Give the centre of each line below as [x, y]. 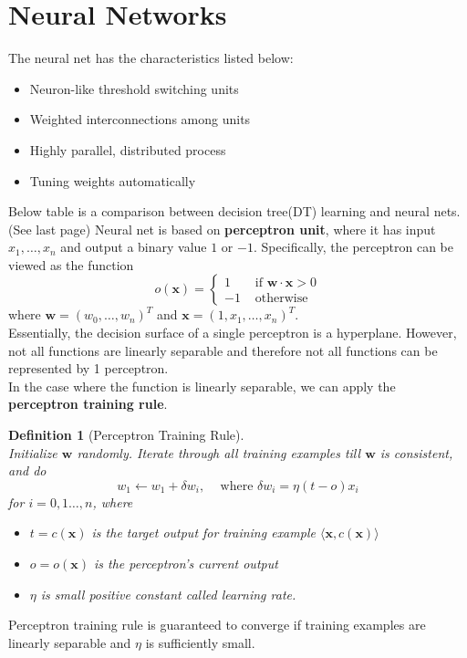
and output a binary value [134, 247]
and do [27, 470]
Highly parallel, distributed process [128, 149]
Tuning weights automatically [113, 180]
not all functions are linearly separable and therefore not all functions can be [223, 350]
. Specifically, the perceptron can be [353, 247]
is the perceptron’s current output [186, 563]
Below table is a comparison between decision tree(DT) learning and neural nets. [234, 211]
